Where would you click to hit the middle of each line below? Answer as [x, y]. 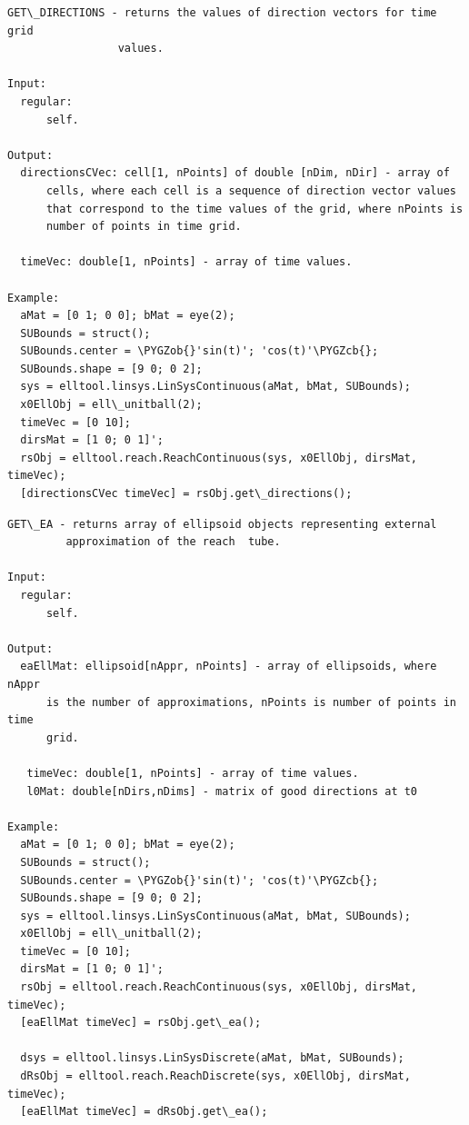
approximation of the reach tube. [173, 542]
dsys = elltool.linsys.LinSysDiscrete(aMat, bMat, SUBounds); [212, 1058]
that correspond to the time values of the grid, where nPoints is [254, 209]
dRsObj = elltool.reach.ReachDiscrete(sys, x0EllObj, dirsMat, [215, 1076]
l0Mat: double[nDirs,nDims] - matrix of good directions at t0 [222, 791]
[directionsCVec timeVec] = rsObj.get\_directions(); [186, 494]
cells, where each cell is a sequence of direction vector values [251, 190]
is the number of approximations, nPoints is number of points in [251, 702]
